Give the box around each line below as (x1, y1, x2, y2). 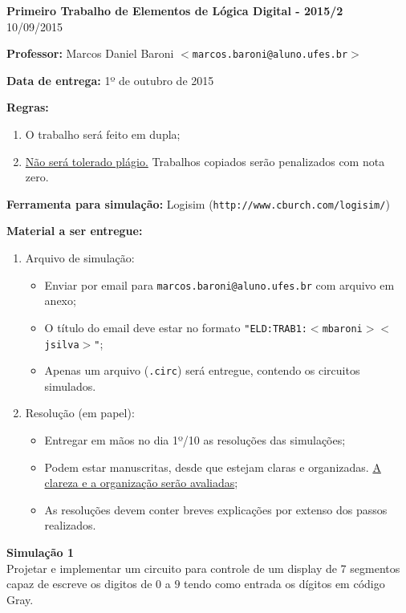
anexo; (44, 292, 76, 309)
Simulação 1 (6, 544, 75, 561)
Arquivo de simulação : (25, 250, 135, 266)
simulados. (44, 377, 96, 394)
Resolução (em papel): (25, 404, 135, 421)
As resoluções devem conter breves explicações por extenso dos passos (44, 501, 388, 518)
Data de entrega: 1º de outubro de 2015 (6, 71, 214, 88)
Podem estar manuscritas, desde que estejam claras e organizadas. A (44, 458, 381, 475)
